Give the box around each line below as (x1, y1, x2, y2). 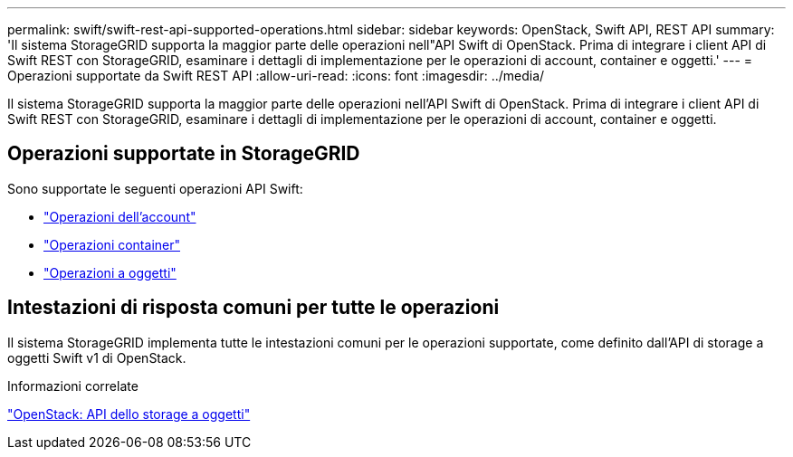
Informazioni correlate (7, 377, 139, 394)
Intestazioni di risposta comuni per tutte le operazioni (7, 296, 500, 319)
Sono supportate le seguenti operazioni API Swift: (7, 180, 303, 196)
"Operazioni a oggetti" (43, 264, 177, 281)
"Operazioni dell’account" (43, 208, 196, 224)
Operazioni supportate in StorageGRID (7, 142, 360, 166)
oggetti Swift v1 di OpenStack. (7, 349, 186, 366)
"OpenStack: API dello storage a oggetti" (7, 405, 251, 422)
